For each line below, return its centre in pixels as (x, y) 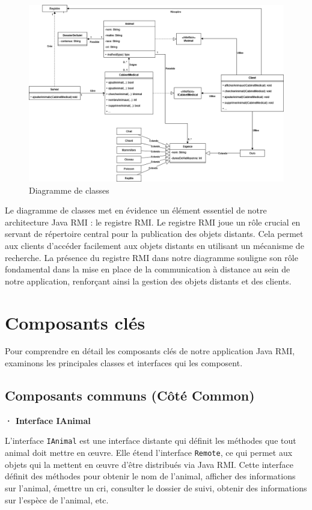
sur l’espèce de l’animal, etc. (57, 499)
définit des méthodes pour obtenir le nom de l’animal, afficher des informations (150, 476)
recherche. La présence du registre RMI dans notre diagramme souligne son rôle (151, 257)
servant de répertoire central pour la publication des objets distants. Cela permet (154, 234)
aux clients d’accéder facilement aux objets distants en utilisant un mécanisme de (154, 245)
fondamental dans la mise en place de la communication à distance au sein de (148, 269)
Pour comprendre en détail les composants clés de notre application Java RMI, (150, 351)
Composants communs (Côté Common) (130, 395)
